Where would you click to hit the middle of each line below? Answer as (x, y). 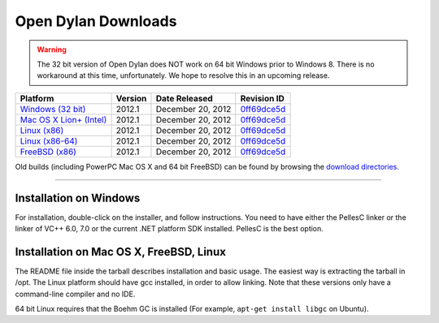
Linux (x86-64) (49, 140)
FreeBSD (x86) (48, 152)
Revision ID (262, 98)
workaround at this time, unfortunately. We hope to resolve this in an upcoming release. (183, 75)
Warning (52, 50)
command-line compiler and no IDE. (75, 294)
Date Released (184, 98)
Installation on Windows (78, 198)
